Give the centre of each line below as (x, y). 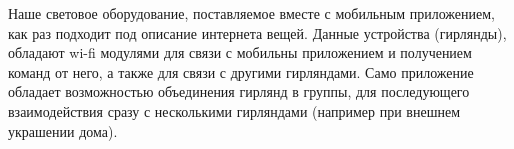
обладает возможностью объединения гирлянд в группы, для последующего (239, 91)
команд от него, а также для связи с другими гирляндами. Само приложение (241, 71)
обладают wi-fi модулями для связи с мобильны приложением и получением (240, 52)
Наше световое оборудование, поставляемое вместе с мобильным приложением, (251, 13)
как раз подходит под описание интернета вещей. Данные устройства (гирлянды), (257, 32)
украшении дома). (63, 130)
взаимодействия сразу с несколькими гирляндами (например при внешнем (234, 110)
